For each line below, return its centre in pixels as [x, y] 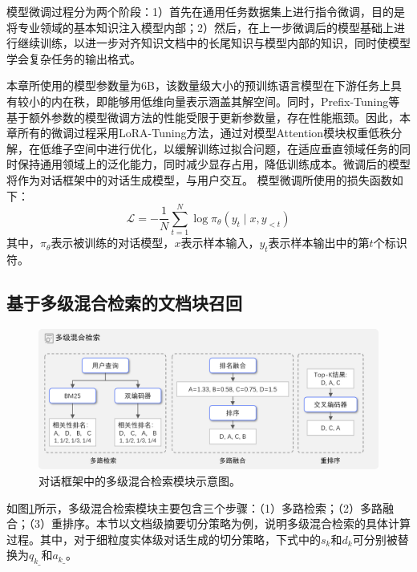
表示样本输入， [220, 243]
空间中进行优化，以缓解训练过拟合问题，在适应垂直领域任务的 [236, 148]
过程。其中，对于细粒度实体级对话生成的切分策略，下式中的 [164, 539]
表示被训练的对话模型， [113, 243]
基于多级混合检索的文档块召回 [124, 303]
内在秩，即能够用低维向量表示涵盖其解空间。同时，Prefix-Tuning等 [225, 101]
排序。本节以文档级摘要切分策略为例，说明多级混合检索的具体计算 [236, 523]
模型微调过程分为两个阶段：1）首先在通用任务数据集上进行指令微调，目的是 [206, 11]
